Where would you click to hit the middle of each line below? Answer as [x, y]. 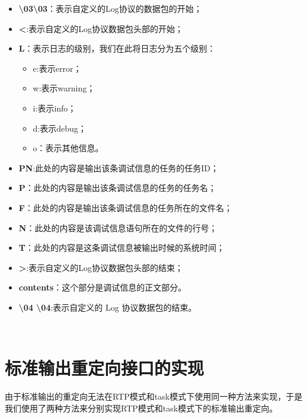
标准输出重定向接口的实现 [105, 368]
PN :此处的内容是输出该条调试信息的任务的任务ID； [119, 167]
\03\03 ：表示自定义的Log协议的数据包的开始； [110, 8]
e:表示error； [57, 68]
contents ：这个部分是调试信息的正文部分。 [103, 287]
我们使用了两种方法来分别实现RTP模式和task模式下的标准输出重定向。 [141, 408]
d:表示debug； [60, 128]
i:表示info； [55, 108]
